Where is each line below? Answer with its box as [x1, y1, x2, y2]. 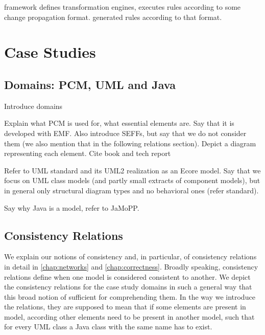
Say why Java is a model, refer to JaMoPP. [4, 202, 139, 213]
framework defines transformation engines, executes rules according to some [4, 2, 241, 12]
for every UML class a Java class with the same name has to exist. [4, 321, 212, 332]
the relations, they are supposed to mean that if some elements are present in [4, 301, 246, 312]
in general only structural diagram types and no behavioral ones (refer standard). [4, 185, 259, 195]
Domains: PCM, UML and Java [4, 76, 176, 92]
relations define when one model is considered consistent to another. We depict [4, 271, 251, 282]
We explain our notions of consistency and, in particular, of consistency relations [4, 251, 257, 262]
